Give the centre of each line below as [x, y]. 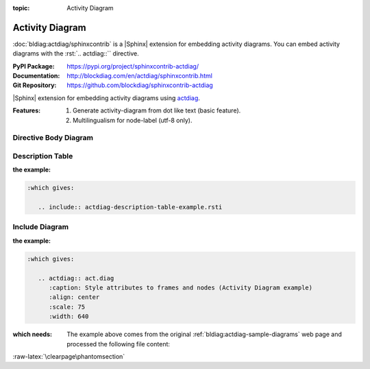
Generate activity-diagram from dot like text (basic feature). [157, 110]
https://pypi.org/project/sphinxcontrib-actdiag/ [133, 66]
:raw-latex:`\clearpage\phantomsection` [69, 356]
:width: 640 [69, 317]
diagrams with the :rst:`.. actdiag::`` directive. [76, 53]
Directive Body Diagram [53, 138]
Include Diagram [40, 227]
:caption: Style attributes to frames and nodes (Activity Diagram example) [181, 288]
